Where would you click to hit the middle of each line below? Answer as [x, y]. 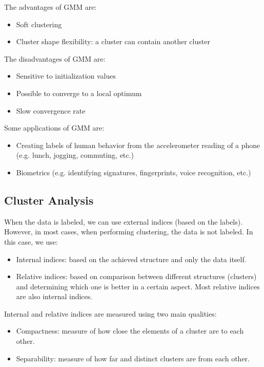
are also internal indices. [54, 296]
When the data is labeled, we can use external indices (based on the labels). [124, 221]
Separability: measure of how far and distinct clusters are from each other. [133, 358]
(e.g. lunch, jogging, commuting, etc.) [75, 155]
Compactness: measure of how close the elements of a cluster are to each [130, 331]
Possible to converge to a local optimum [79, 93]
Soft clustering [39, 24]
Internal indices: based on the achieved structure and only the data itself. [131, 259]
